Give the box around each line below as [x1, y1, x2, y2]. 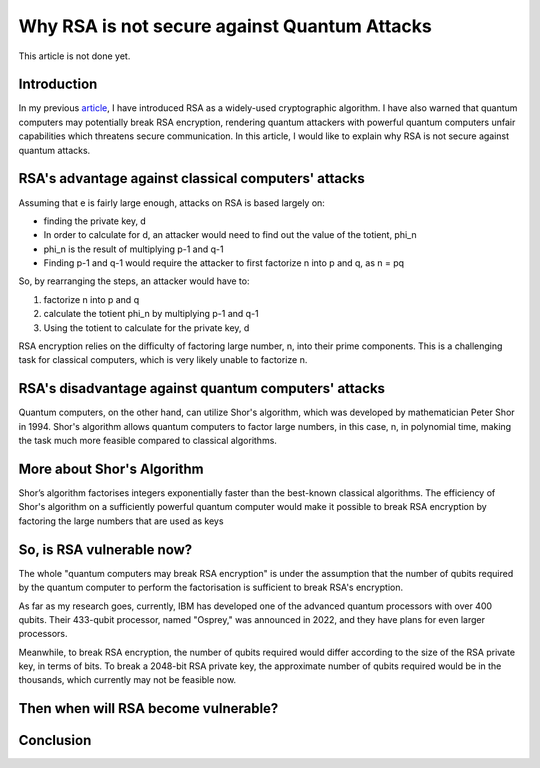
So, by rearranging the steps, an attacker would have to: [18, 275, 250, 287]
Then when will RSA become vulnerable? [18, 700, 279, 717]
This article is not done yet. [18, 50, 131, 62]
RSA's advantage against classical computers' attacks [18, 170, 365, 187]
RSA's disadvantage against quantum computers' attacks [18, 380, 385, 397]
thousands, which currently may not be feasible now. [18, 674, 237, 686]
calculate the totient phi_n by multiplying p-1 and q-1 [43, 308, 259, 320]
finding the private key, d [43, 215, 147, 227]
